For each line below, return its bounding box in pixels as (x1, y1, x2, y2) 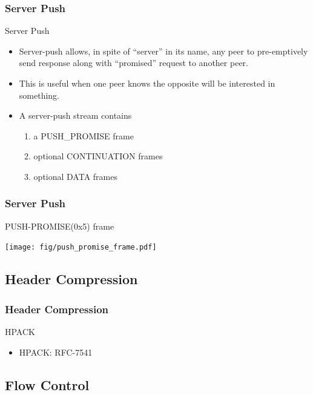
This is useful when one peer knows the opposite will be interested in (19, 77, 275, 89)
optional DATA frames (33, 170, 117, 182)
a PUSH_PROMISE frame (33, 129, 134, 142)
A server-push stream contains (19, 109, 132, 122)
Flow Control (5, 375, 90, 394)
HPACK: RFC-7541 (19, 345, 93, 358)
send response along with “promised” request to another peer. (19, 56, 248, 69)
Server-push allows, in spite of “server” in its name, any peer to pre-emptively (19, 44, 308, 57)
